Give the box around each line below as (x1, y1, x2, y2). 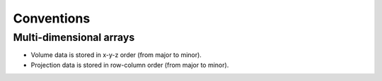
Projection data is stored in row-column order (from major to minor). (30, 61, 229, 69)
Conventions (13, 11, 91, 26)
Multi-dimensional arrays (13, 31, 135, 44)
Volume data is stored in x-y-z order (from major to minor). (30, 51, 202, 59)
